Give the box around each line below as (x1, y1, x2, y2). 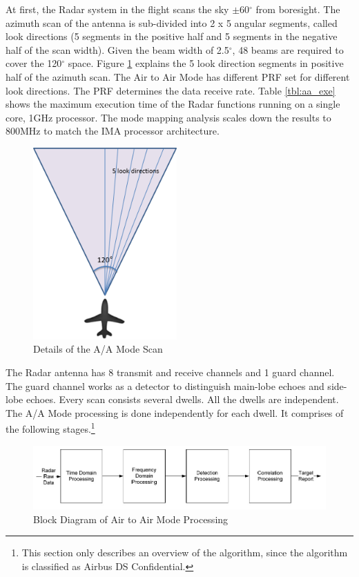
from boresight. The (255, 2, 340, 16)
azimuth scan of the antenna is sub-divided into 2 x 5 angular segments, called (6, 15, 338, 30)
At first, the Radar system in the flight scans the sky (6, 2, 229, 16)
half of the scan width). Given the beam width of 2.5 (6, 42, 229, 57)
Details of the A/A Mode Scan (33, 342, 163, 356)
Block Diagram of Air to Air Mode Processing (33, 511, 229, 526)
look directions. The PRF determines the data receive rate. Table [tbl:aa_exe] (6, 83, 336, 97)
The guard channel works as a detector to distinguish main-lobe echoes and (6, 378, 324, 393)
